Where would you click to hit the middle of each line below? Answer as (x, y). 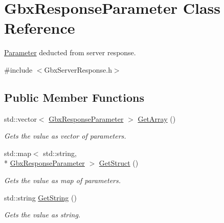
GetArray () (157, 118)
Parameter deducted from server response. (70, 52)
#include (18, 69)
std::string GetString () (40, 197)
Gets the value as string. (42, 215)
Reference (40, 28)
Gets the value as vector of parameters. (65, 136)
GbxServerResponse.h (78, 69)
